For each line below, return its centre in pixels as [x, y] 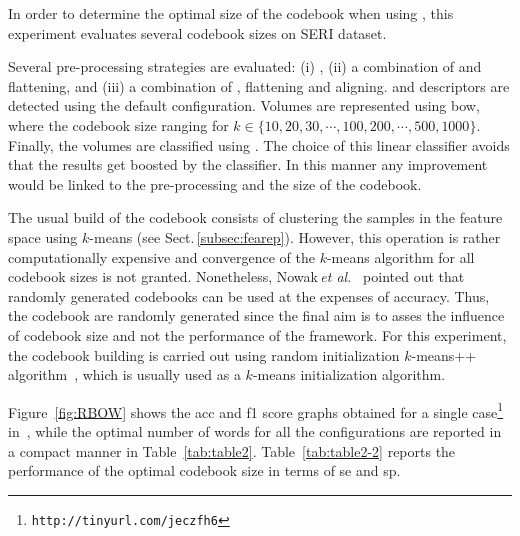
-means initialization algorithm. [349, 374]
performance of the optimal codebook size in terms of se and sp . [204, 470]
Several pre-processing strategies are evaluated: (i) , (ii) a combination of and [245, 66]
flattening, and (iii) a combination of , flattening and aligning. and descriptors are [259, 85]
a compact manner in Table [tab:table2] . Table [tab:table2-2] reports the [232, 450]
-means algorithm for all [400, 256]
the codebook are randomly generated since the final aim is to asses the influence [256, 315]
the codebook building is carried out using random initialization [204, 354]
